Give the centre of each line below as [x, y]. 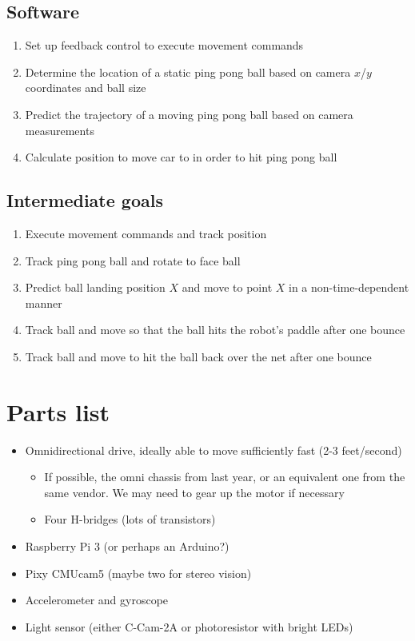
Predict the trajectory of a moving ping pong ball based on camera [189, 114]
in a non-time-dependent [349, 287]
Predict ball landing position [95, 287]
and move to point [227, 287]
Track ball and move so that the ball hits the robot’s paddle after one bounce [215, 330]
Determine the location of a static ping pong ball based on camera [188, 72]
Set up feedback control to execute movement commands [164, 45]
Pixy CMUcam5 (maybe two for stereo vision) [138, 573]
